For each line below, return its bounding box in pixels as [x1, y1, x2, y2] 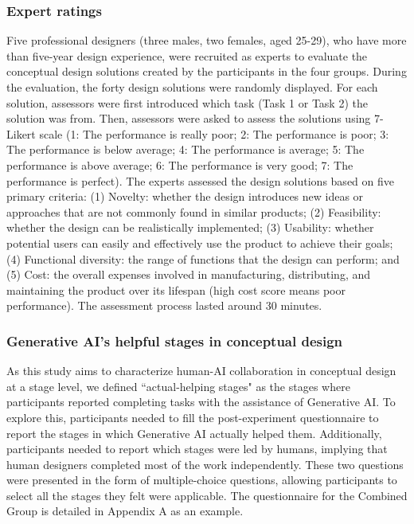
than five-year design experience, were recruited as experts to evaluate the [6, 47, 368, 64]
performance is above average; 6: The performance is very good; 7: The [6, 156, 353, 173]
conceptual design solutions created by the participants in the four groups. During [6, 63, 407, 80]
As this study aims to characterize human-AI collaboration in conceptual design [6, 362, 396, 379]
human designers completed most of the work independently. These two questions [6, 456, 404, 472]
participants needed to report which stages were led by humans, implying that [6, 440, 388, 457]
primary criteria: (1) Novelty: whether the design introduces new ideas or [6, 188, 364, 205]
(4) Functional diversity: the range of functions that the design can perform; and [6, 250, 400, 267]
